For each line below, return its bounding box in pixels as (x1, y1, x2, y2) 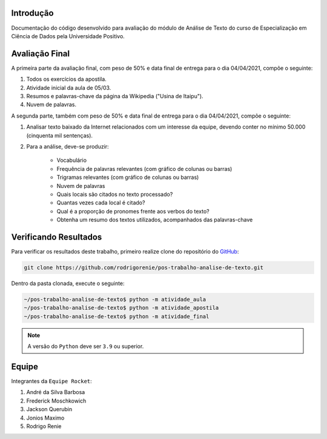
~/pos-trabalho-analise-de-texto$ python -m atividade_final (24, 313, 210, 320)
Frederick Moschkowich (26, 397, 87, 404)
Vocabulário (56, 156, 87, 164)
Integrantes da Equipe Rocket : (11, 377, 92, 384)
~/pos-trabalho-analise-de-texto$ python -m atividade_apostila (24, 304, 219, 312)
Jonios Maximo (26, 414, 65, 421)
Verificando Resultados (11, 232, 102, 242)
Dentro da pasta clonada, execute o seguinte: (11, 280, 125, 287)
